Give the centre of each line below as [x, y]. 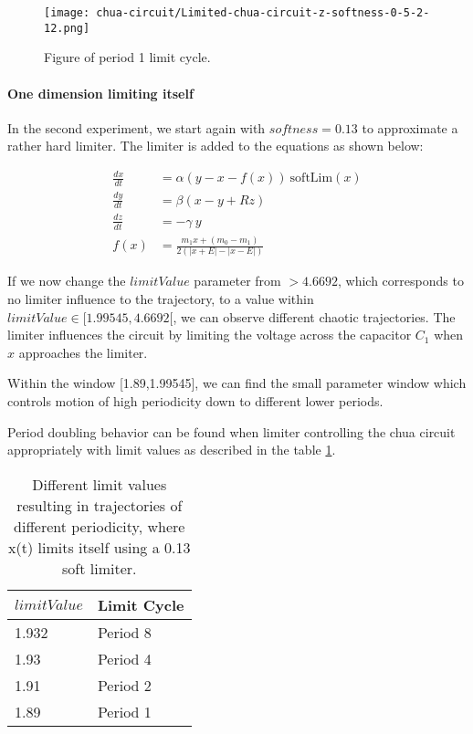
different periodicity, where [100, 526]
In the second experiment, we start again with [137, 127]
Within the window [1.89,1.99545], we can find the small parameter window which [237, 383]
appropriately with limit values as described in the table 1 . [172, 450]
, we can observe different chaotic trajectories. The [314, 316]
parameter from [237, 281]
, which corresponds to [400, 281]
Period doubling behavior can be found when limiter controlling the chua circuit [231, 431]
